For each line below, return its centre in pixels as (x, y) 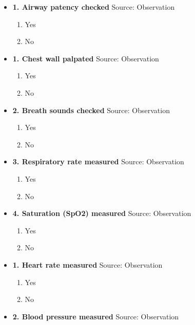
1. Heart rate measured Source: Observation (87, 264)
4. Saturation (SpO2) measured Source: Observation (102, 213)
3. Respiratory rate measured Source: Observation (98, 161)
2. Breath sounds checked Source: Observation (91, 110)
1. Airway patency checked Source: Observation (94, 7)
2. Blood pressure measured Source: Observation (96, 316)
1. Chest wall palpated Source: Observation (86, 58)
